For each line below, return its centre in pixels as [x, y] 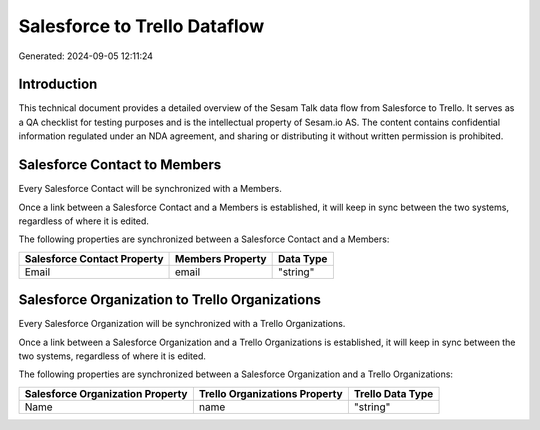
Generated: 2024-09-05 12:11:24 [86, 56]
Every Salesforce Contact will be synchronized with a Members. [150, 189]
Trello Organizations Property [271, 393]
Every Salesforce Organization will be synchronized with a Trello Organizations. [182, 324]
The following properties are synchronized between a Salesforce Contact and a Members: [204, 239]
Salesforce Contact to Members [120, 165]
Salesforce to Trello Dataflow [141, 26]
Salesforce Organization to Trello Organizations [170, 300]
